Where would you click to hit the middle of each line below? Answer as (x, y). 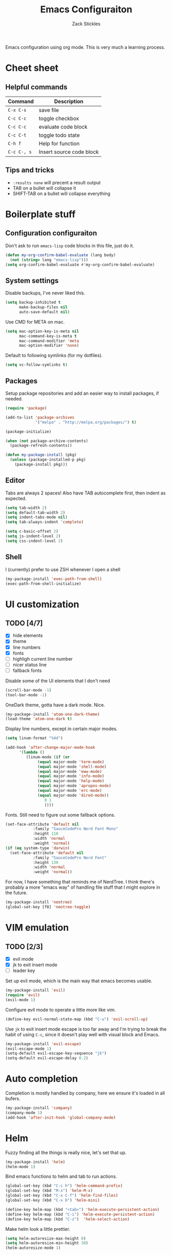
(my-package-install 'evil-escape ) (43, 1044)
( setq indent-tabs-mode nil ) (36, 517)
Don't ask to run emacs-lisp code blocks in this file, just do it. (70, 245)
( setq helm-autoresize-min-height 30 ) (47, 1243)
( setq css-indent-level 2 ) (34, 541)
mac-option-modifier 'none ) (49, 346)
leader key (24, 970)
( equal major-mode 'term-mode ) (71, 762)
